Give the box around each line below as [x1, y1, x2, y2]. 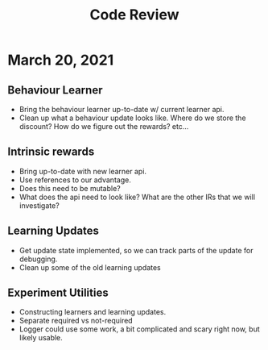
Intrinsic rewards [7, 145, 95, 159]
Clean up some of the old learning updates [19, 262, 162, 272]
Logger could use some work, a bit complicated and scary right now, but [19, 324, 261, 334]
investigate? [19, 200, 60, 210]
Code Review [89, 6, 179, 24]
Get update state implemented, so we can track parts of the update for [19, 245, 254, 255]
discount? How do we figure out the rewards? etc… [19, 122, 189, 131]
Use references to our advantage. [19, 175, 132, 185]
